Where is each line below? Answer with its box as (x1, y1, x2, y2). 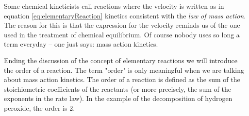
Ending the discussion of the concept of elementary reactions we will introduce (4, 55, 237, 65)
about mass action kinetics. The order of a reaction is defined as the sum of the (4, 74, 240, 84)
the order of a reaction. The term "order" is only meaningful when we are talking (4, 65, 244, 75)
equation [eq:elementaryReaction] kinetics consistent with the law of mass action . (4, 10, 246, 20)
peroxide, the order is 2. (4, 102, 75, 113)
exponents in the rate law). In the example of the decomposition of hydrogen (4, 93, 232, 103)
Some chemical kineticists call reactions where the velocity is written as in (4, 1, 224, 11)
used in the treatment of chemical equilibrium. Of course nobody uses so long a (4, 29, 240, 39)
